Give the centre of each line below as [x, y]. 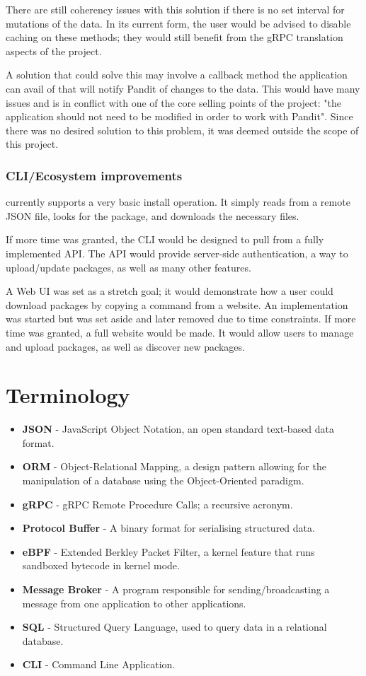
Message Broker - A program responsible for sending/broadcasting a [176, 589]
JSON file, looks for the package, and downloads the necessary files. [153, 215]
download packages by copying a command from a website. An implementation [177, 304]
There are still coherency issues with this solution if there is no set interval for [175, 9]
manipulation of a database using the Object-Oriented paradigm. [163, 480]
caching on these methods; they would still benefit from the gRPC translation [175, 37]
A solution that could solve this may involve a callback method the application [177, 75]
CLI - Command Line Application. [99, 664]
